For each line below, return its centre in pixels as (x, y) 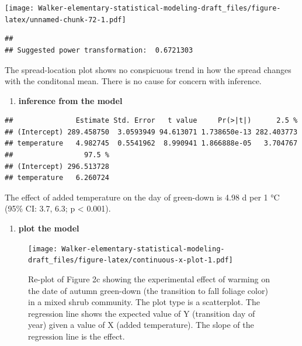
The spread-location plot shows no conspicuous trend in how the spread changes (148, 69)
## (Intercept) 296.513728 (57, 166)
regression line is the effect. (77, 336)
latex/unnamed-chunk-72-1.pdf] (65, 20)
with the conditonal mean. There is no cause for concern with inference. (133, 81)
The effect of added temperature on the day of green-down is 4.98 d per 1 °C (142, 197)
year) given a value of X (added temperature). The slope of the (141, 325)
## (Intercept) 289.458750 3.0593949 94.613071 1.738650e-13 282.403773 (151, 132)
